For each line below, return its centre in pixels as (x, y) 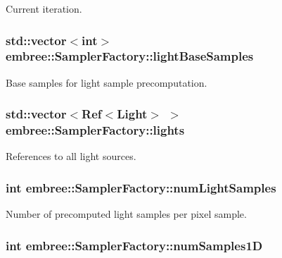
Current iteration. (44, 8)
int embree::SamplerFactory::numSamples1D (134, 245)
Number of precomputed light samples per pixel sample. (126, 214)
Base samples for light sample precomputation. (107, 82)
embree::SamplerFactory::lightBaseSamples (130, 56)
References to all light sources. (71, 156)
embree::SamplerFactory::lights (95, 130)
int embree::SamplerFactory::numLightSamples (141, 187)
